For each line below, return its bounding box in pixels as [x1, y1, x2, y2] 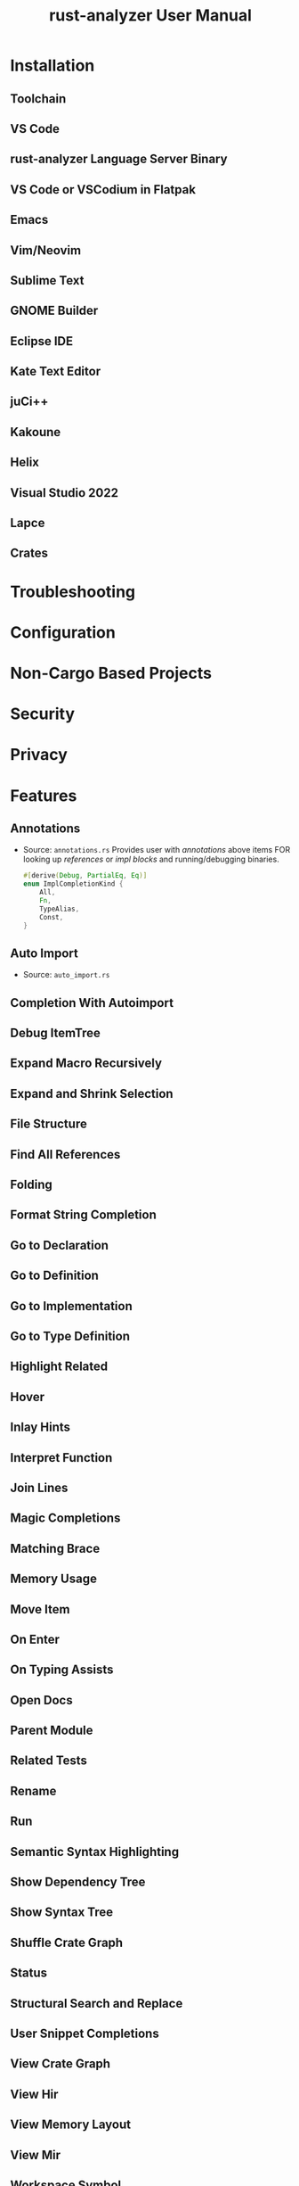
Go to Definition [10, 1268, 99, 1283]
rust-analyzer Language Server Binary [10, 152, 228, 167]
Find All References [10, 1147, 121, 1162]
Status [10, 1966, 48, 1981]
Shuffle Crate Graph [10, 1934, 124, 1950]
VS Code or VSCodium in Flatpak [10, 182, 197, 197]
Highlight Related [10, 1359, 109, 1374]
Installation [10, 55, 95, 76]
